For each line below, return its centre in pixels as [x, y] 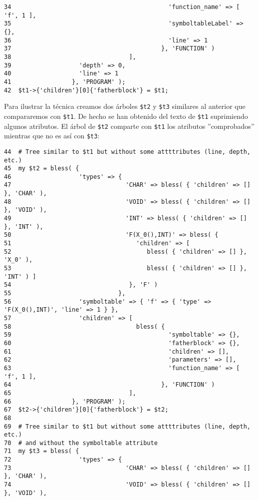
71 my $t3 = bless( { [42, 451]
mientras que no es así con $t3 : [52, 136]
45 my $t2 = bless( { [42, 169]
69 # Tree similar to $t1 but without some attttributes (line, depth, [127, 426]
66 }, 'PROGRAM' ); [65, 401]
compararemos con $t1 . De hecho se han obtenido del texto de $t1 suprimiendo [126, 116]
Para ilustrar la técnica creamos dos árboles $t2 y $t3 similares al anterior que [125, 106]
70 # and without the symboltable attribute [81, 443]
